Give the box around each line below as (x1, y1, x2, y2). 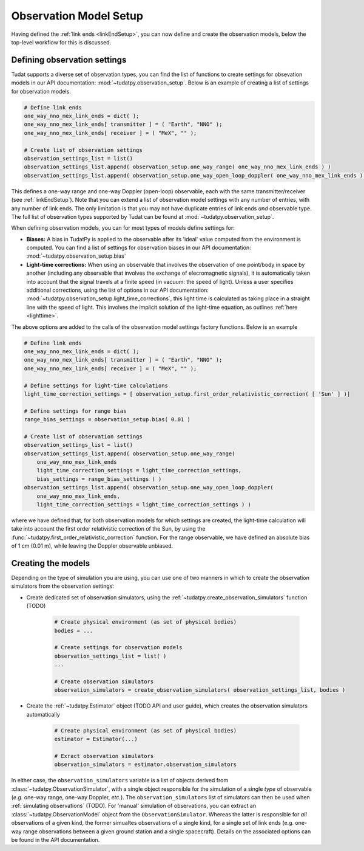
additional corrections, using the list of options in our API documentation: (26, 286, 209, 294)
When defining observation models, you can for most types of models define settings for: (11, 224, 235, 232)
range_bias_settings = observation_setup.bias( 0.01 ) (24, 416, 190, 423)
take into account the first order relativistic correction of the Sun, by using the (11, 525, 206, 532)
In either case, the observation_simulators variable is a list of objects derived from (11, 777, 229, 784)
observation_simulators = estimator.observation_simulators (54, 761, 237, 768)
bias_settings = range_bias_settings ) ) (36, 475, 162, 483)
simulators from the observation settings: (11, 582, 115, 590)
